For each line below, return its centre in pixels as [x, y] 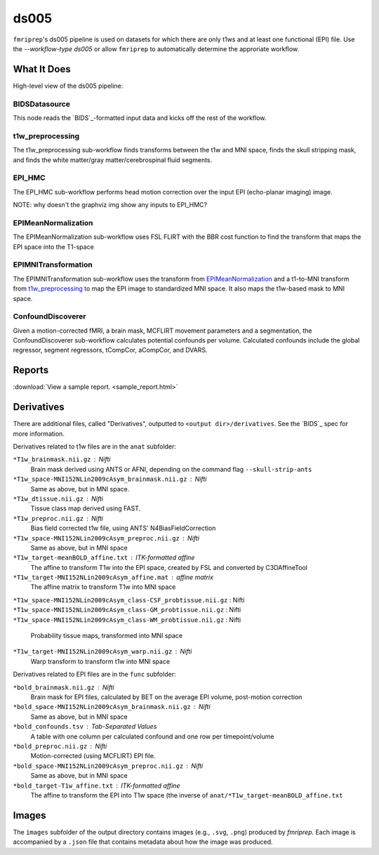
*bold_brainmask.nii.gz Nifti [64, 687]
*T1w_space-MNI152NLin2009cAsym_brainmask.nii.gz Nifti [110, 479]
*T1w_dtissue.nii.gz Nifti [58, 498]
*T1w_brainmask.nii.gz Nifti [62, 459]
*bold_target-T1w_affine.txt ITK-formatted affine [97, 786]
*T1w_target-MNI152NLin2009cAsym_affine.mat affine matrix [113, 577]
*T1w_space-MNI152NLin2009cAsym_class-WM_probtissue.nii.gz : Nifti [127, 619]
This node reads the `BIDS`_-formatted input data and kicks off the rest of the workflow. [140, 118]
